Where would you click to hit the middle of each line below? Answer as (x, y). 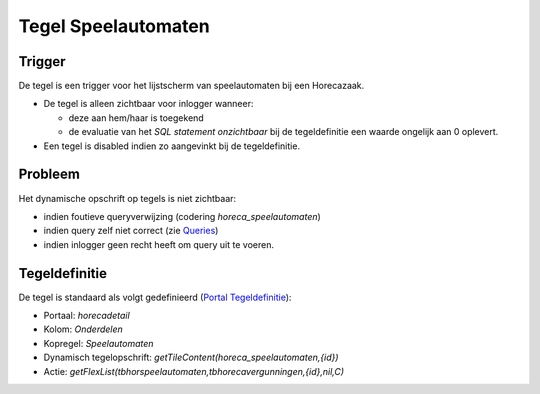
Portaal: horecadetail (86, 315)
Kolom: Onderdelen (83, 329)
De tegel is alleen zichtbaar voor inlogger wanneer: (148, 104)
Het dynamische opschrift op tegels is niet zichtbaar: (127, 198)
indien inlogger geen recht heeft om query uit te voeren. (159, 244)
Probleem (49, 174)
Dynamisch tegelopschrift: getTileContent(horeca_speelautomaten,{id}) (191, 357)
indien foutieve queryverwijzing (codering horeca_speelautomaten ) (182, 216)
